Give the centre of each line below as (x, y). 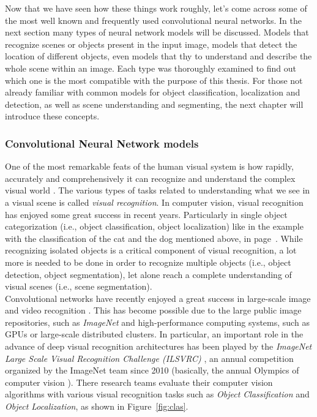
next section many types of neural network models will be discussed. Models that (157, 32)
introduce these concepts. (52, 116)
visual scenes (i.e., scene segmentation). (79, 286)
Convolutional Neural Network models (102, 143)
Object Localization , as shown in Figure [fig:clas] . (97, 406)
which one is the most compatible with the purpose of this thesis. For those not (154, 80)
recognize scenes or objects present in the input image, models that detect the (151, 44)
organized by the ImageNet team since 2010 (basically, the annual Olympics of (152, 370)
